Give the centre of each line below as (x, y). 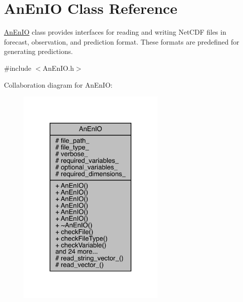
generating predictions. (39, 51)
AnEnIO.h (58, 68)
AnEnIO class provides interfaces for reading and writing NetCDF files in (115, 32)
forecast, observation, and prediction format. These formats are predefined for (122, 41)
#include (18, 68)
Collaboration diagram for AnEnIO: (58, 84)
